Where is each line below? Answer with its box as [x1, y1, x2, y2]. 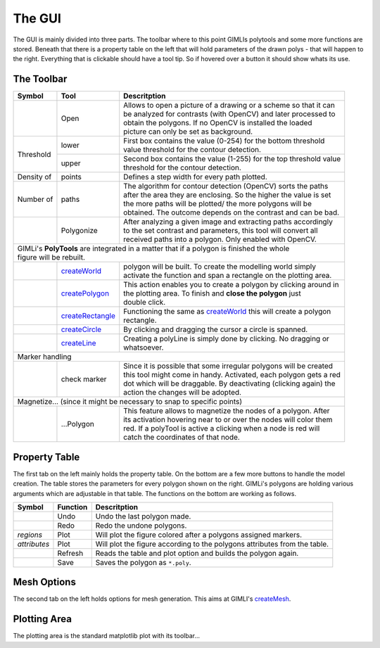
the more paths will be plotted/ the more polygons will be [123, 199, 312, 209]
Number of [17, 194, 53, 204]
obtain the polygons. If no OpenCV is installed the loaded [123, 118, 312, 128]
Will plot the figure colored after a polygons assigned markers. [95, 530, 303, 540]
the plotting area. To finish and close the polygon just [123, 288, 302, 298]
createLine [61, 338, 96, 348]
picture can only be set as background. [123, 127, 253, 136]
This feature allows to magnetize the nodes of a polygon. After [123, 406, 330, 416]
